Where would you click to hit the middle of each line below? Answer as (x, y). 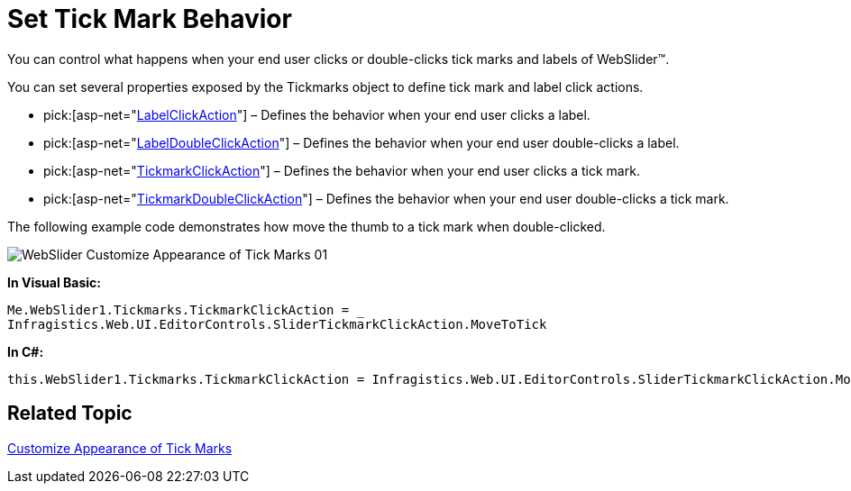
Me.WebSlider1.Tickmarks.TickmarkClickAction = (178, 309)
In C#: (26, 351)
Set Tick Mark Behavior (150, 19)
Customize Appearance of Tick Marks (120, 448)
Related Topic (70, 414)
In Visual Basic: (54, 282)
